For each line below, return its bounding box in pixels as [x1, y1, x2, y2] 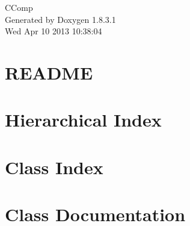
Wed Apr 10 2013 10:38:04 [5, 25, 102, 37]
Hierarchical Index [5, 107, 162, 132]
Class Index [5, 154, 103, 179]
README [5, 60, 93, 84]
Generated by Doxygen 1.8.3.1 [5, 13, 116, 25]
